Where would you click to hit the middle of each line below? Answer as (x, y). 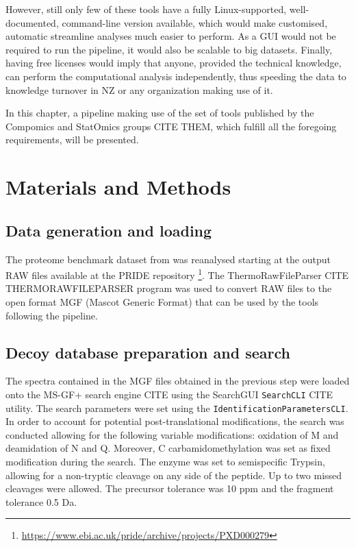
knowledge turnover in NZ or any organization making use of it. (139, 89)
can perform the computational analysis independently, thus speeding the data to (176, 76)
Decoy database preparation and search (148, 352)
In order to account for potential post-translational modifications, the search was (175, 421)
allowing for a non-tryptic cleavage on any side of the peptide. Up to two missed (174, 475)
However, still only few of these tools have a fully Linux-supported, (146, 9)
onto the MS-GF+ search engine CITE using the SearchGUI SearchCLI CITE (169, 394)
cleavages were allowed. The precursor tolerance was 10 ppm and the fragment (170, 488)
